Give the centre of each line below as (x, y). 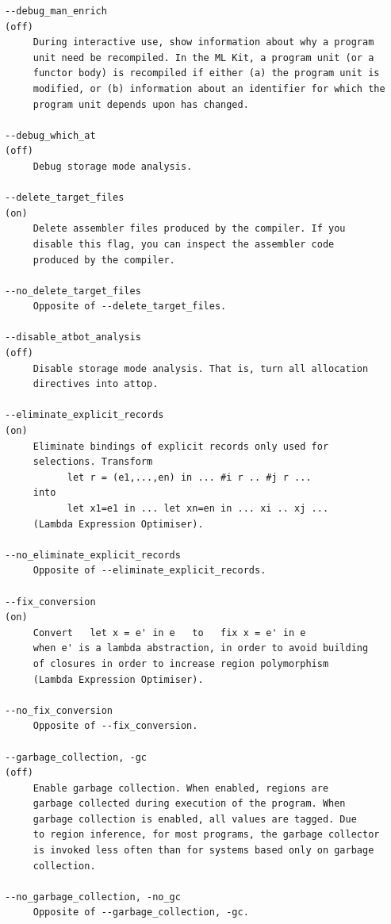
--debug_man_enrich (56, 11)
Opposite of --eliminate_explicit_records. (149, 571)
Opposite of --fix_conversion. (115, 726)
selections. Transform (93, 462)
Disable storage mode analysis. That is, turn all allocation (201, 368)
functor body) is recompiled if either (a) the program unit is (206, 73)
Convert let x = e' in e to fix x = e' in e (169, 633)
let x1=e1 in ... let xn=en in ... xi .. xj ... (198, 508)
